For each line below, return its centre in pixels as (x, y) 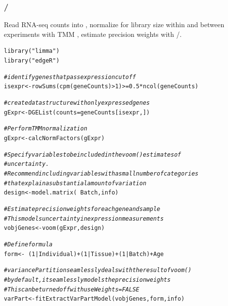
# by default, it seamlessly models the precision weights (87, 280)
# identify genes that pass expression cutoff (70, 77)
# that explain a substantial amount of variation (75, 183)
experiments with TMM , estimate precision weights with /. (93, 34)
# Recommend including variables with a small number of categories (101, 173)
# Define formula (28, 244)
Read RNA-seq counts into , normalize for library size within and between (114, 24)
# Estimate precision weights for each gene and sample (82, 209)
